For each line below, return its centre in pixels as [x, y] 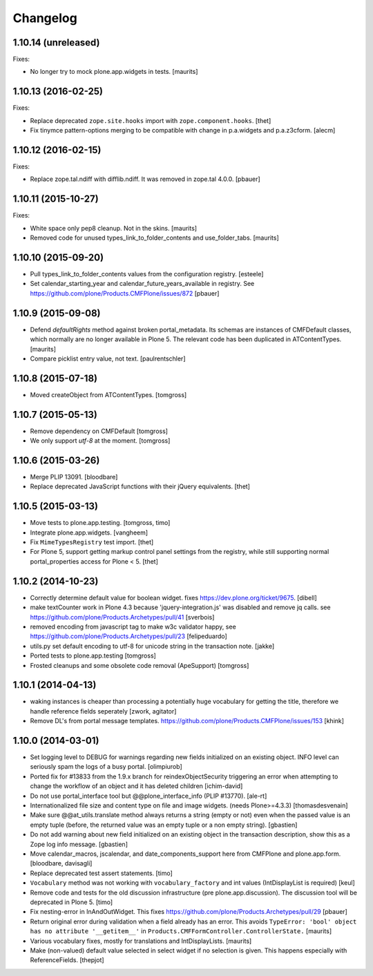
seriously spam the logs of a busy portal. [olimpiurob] [106, 767]
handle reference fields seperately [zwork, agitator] [103, 711]
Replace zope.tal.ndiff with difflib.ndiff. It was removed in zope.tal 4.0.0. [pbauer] [145, 179]
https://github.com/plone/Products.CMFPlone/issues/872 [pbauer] [125, 293]
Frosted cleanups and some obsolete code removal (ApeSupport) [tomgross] [140, 665]
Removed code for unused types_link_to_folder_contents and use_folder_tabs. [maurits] [154, 238]
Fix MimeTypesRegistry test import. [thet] [92, 542]
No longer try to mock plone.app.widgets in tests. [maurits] [114, 72]
